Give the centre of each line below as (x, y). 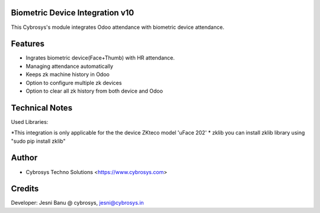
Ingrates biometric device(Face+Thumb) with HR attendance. (100, 58)
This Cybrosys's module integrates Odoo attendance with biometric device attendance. (118, 27)
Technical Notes (42, 108)
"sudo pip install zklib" (38, 141)
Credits (25, 189)
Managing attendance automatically (70, 66)
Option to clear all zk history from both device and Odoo (94, 91)
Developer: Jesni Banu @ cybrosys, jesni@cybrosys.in (78, 203)
